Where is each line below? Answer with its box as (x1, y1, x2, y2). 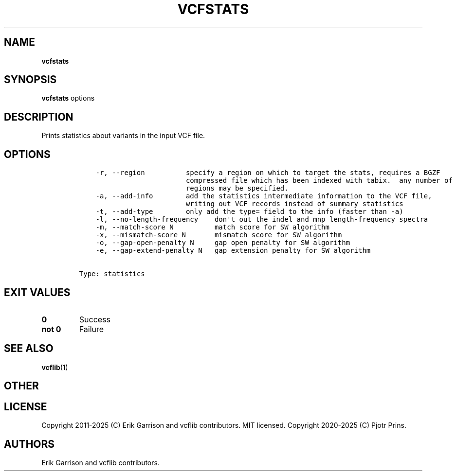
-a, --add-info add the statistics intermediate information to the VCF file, (95, 192, 432, 200)
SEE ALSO (4, 342, 54, 355)
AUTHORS (4, 438, 55, 450)
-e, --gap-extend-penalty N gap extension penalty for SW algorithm (95, 246, 371, 255)
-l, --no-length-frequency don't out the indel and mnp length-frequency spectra (95, 215, 428, 224)
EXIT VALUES (4, 286, 71, 299)
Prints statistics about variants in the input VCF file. (41, 131, 205, 140)
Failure (79, 324, 104, 334)
